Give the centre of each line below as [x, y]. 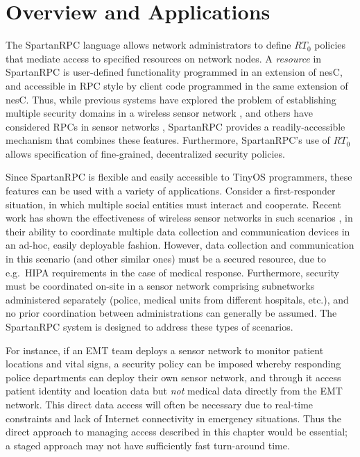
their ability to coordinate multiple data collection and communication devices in [178, 231]
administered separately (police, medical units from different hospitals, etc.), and [177, 299]
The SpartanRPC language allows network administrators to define [148, 45]
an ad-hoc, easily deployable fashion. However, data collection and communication [180, 245]
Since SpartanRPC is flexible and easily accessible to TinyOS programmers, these [179, 177]
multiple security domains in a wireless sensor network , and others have [159, 113]
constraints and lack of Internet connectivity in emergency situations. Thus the [173, 418]
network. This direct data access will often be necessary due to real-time [160, 404]
